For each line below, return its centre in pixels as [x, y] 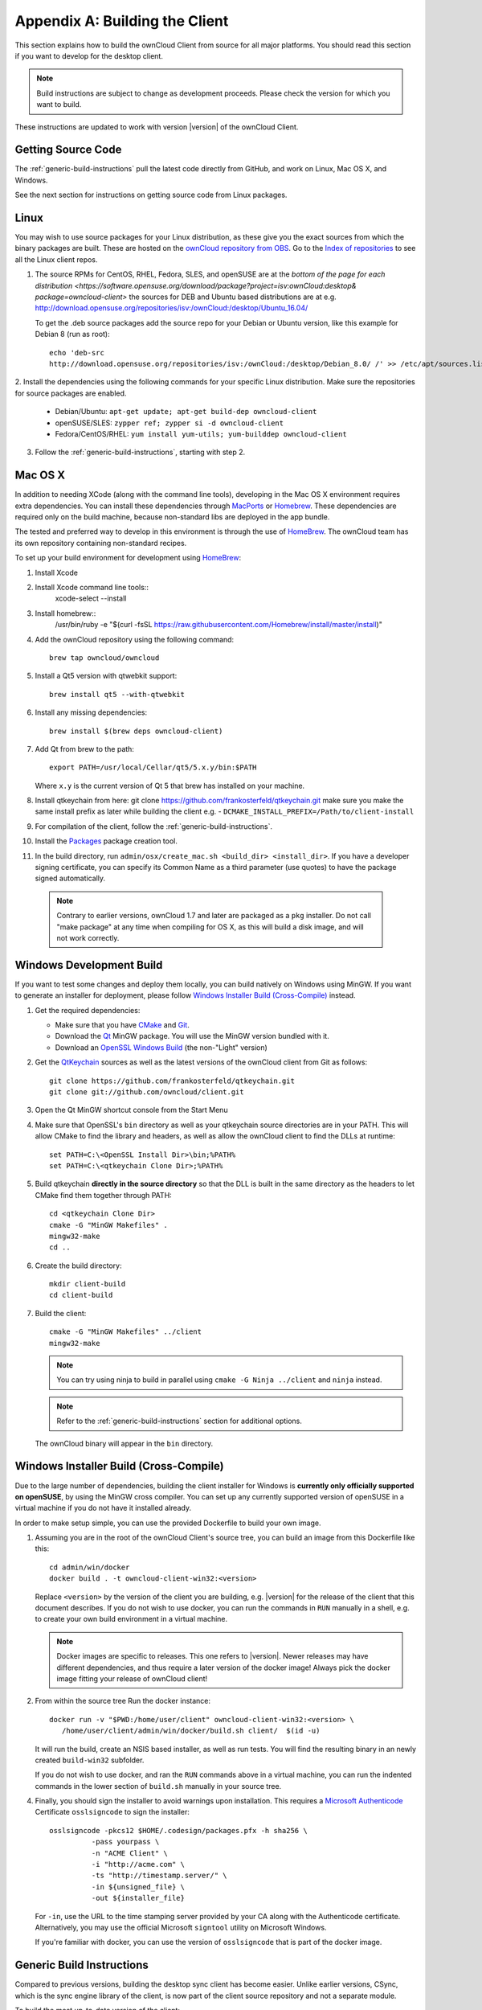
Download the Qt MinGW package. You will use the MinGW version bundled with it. [192, 1036]
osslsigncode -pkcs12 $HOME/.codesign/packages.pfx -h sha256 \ [179, 1830]
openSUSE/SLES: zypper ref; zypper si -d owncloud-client [170, 423]
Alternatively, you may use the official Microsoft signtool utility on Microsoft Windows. [181, 1927]
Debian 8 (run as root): [72, 334]
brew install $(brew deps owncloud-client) [136, 731]
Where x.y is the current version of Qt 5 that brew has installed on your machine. [170, 786]
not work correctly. [88, 937]
